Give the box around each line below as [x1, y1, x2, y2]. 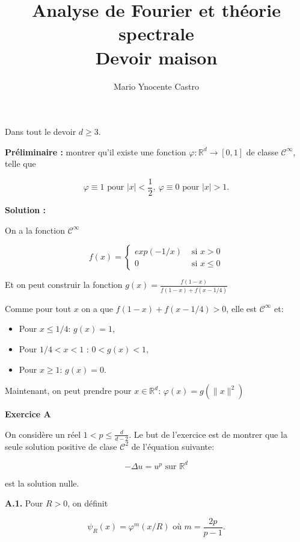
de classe [246, 145, 278, 158]
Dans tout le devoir [5, 125, 76, 138]
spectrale [118, 21, 194, 46]
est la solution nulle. [5, 476, 79, 489]
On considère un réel [5, 428, 81, 440]
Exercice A [5, 408, 51, 420]
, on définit [67, 497, 108, 509]
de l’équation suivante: [131, 440, 215, 452]
